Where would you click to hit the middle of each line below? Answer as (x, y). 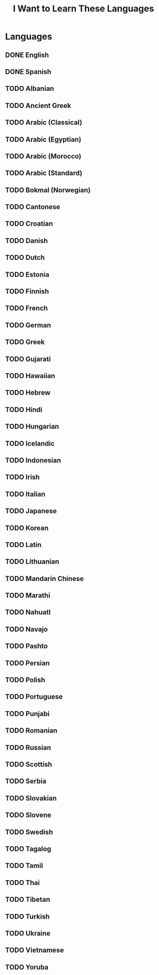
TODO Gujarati (28, 359)
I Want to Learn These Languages (83, 9)
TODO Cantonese (33, 207)
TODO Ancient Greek (38, 106)
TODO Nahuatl (28, 612)
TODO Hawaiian (30, 376)
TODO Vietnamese (35, 950)
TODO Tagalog (28, 849)
